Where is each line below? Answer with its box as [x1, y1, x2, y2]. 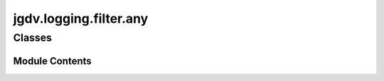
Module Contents [13, 55, 92, 67]
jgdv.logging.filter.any [13, 11, 149, 26]
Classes [13, 31, 53, 44]
